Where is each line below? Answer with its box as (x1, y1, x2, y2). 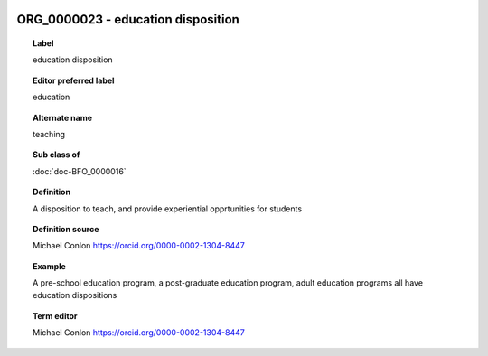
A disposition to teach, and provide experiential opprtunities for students (33, 203, 303, 214)
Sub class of (33, 149, 80, 160)
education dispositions (33, 290, 117, 301)
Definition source (33, 223, 99, 234)
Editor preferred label (33, 75, 115, 86)
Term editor (33, 310, 78, 321)
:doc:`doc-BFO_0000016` (33, 165, 127, 176)
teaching (33, 128, 66, 139)
